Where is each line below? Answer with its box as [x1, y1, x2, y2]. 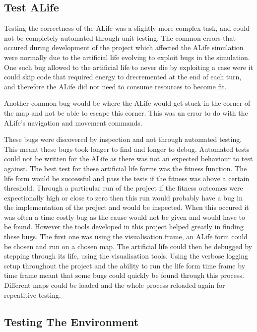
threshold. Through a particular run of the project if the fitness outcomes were [4, 183, 243, 193]
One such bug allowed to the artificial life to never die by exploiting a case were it [4, 62, 253, 72]
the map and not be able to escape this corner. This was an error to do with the [4, 107, 248, 118]
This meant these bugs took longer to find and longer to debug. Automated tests [4, 143, 250, 154]
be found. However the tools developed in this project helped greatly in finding [4, 221, 244, 232]
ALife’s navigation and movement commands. [4, 117, 142, 128]
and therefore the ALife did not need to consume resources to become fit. [4, 81, 227, 91]
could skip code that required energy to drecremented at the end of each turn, [4, 71, 242, 82]
